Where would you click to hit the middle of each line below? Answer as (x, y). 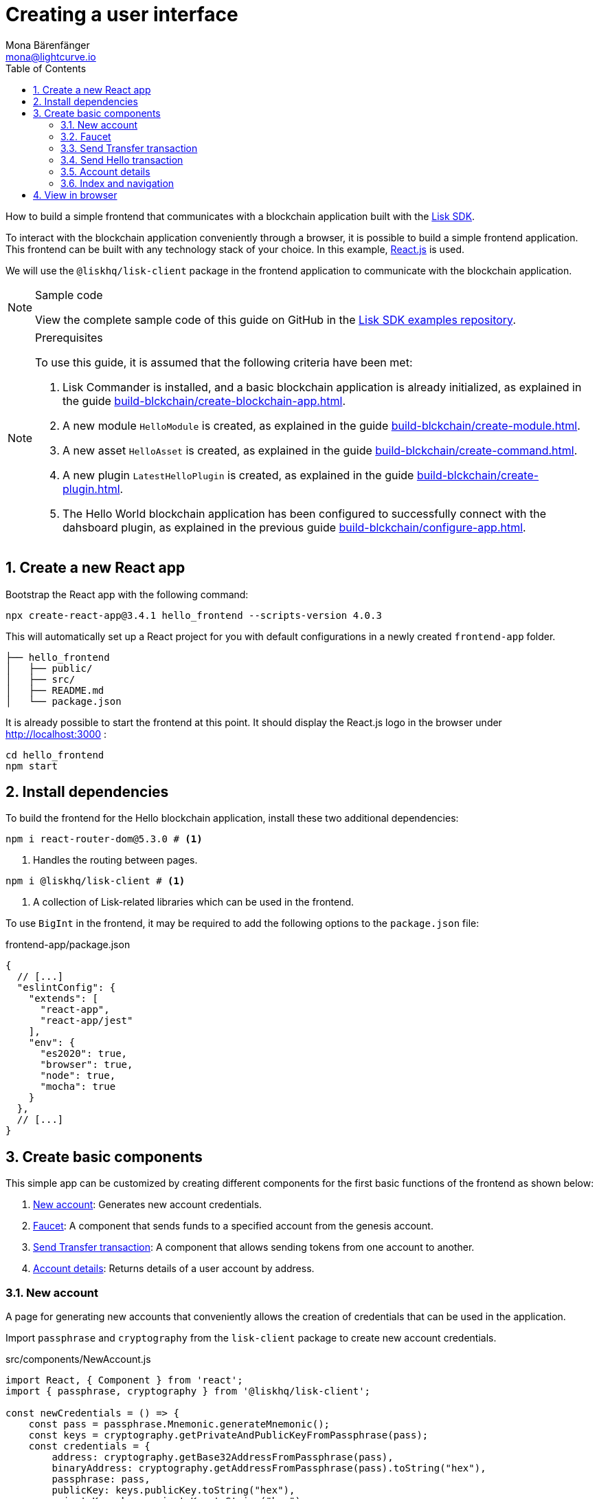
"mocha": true (78, 1087)
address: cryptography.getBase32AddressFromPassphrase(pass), (223, 1457)
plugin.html (91, 489)
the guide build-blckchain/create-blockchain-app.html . (204, 401)
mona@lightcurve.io (51, 56)
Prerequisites (69, 337)
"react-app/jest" (87, 1021)
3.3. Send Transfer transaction (129, 148)
